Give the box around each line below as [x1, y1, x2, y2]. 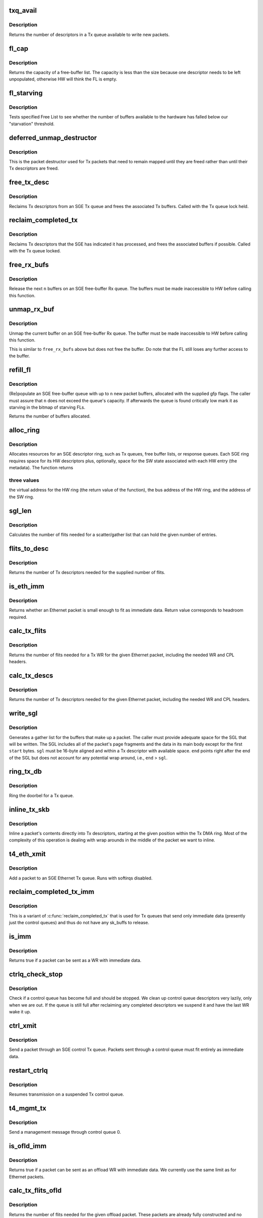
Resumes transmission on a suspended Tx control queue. [9, 1091, 124, 1097]
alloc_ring [9, 426, 40, 435]
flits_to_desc [9, 544, 49, 552]
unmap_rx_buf [9, 305, 55, 314]
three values [9, 477, 39, 484]
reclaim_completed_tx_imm [9, 888, 94, 896]
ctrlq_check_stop [9, 970, 63, 979]
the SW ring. [9, 494, 34, 499]
